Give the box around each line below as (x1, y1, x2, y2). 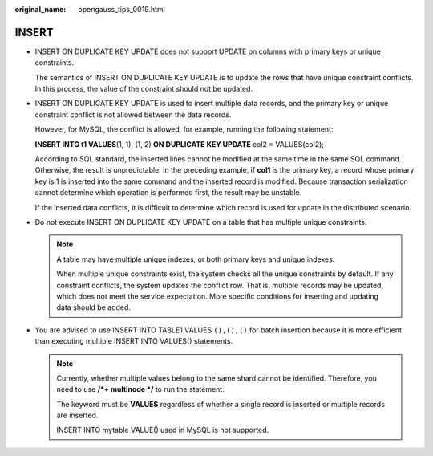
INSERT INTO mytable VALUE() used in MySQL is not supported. (56, 425, 269, 435)
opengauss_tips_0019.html (78, 5, 166, 14)
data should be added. (56, 303, 132, 312)
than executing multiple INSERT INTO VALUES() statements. (34, 336, 233, 346)
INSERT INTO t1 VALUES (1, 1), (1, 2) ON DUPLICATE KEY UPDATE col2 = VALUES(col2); (34, 139, 325, 149)
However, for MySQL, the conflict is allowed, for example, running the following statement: (34, 124, 334, 134)
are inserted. (56, 410, 99, 421)
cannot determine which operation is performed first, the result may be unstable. (34, 188, 302, 197)
